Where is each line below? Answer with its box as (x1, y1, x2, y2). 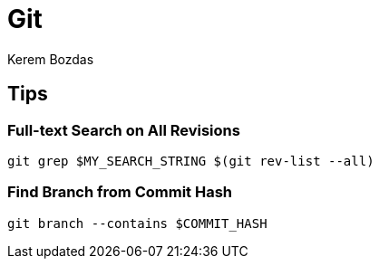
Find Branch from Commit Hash (7, 183, 233, 202)
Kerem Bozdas (7, 51, 94, 67)
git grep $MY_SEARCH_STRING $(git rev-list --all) (7, 153, 374, 168)
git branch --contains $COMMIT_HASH (7, 215, 267, 231)
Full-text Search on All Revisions (7, 120, 240, 139)
